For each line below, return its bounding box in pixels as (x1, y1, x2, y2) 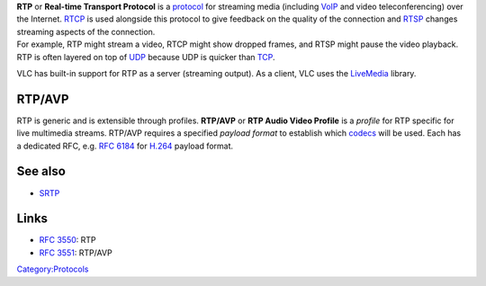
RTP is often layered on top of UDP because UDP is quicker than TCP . (16, 51, 275, 62)
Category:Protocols (16, 264, 89, 274)
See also (16, 164, 67, 179)
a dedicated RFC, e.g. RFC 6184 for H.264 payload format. (16, 140, 234, 151)
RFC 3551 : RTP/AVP (39, 247, 112, 258)
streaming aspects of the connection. (16, 26, 156, 37)
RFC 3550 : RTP (39, 235, 96, 246)
